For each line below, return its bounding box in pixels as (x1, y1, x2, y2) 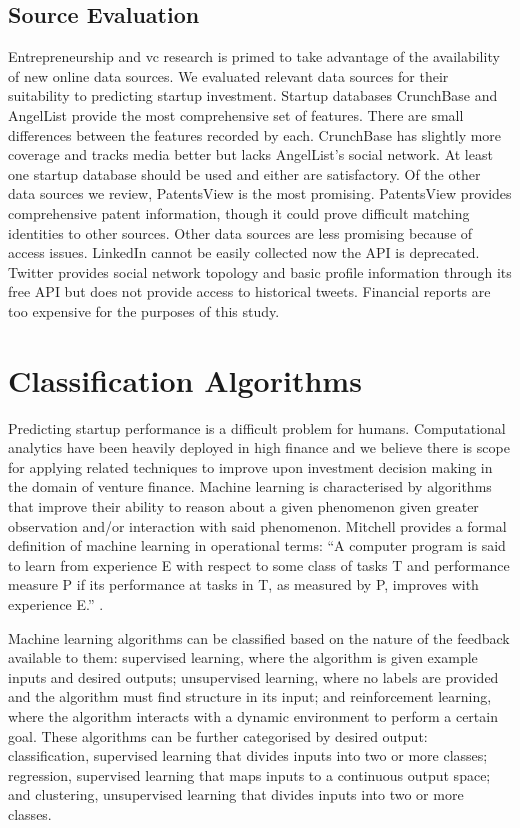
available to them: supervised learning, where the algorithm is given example (8, 647, 478, 668)
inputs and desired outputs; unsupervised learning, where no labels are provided (8, 666, 499, 687)
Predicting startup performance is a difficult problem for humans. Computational (8, 417, 506, 438)
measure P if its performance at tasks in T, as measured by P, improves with (8, 574, 479, 595)
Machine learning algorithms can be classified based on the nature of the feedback (8, 627, 510, 648)
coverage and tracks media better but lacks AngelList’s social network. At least (8, 144, 493, 165)
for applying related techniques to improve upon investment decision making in (8, 456, 493, 477)
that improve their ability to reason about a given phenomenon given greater (8, 496, 479, 517)
